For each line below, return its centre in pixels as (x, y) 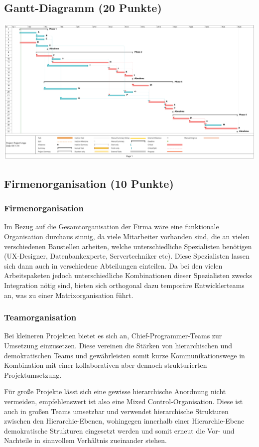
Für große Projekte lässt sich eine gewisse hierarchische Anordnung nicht (115, 391)
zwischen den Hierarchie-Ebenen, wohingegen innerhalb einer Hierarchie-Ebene (124, 421)
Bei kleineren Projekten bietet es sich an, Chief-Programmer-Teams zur (113, 336)
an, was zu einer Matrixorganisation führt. (69, 295)
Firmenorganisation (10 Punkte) (89, 183)
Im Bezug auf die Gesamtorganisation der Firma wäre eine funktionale (112, 226)
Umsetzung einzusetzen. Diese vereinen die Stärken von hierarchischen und (118, 346)
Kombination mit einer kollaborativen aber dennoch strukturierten (106, 365)
